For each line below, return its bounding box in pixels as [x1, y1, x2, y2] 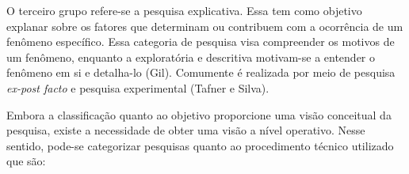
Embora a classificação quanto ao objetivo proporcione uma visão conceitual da [6, 106, 392, 123]
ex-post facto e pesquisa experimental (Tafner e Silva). [6, 79, 269, 96]
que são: [6, 153, 46, 169]
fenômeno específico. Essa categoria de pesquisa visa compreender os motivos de [6, 33, 395, 50]
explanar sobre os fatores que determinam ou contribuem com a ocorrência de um [6, 17, 403, 34]
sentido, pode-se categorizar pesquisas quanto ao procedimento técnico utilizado [6, 137, 394, 153]
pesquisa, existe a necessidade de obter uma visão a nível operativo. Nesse [6, 122, 365, 138]
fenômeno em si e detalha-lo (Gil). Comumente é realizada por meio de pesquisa [6, 64, 396, 81]
